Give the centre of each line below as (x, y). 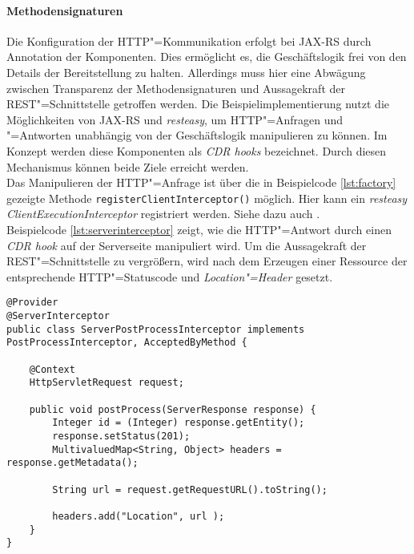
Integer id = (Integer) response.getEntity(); (179, 423)
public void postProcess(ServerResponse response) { (173, 409)
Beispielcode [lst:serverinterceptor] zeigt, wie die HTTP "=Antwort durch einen (199, 229)
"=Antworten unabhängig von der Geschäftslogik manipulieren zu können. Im (197, 135)
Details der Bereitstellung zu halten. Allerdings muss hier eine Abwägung (186, 72)
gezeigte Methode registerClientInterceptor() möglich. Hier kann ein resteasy (207, 198)
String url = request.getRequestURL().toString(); (190, 489)
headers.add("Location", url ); (139, 516)
